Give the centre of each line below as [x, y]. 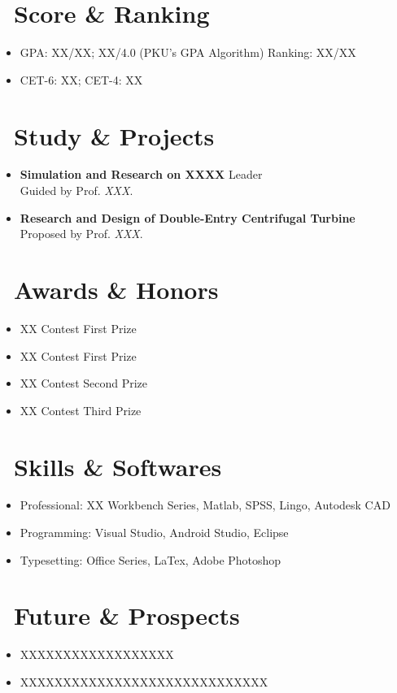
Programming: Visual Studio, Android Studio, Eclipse [154, 533]
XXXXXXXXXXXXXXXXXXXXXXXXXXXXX [144, 681]
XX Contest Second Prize [84, 383]
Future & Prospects [127, 615]
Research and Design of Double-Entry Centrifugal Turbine [188, 217]
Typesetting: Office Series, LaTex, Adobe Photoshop [151, 559]
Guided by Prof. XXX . [76, 191]
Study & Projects [114, 135]
